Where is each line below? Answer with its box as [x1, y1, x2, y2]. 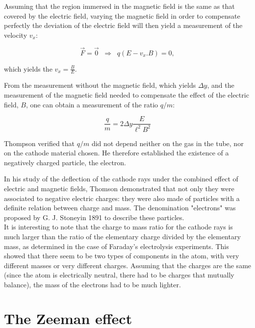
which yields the [4, 63, 52, 74]
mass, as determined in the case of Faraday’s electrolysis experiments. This [4, 241, 229, 251]
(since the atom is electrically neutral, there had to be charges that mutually [4, 270, 234, 280]
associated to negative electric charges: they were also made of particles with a [4, 193, 240, 203]
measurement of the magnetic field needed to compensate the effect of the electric [4, 90, 249, 100]
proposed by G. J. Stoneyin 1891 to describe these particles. [4, 212, 184, 222]
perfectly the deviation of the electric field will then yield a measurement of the [4, 20, 243, 30]
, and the [207, 80, 234, 90]
